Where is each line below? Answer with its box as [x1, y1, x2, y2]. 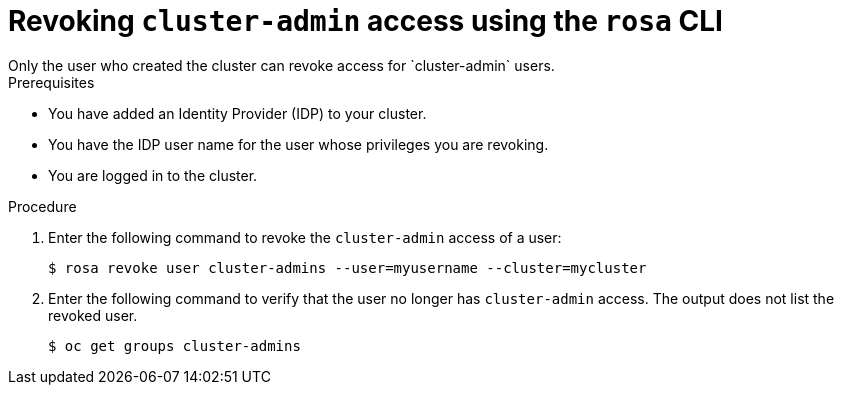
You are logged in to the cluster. [48, 166, 258, 184]
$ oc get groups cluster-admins [48, 337, 301, 354]
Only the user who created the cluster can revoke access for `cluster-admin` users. [8, 56, 555, 74]
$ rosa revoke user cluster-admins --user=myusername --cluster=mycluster [48, 259, 647, 276]
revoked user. [48, 306, 138, 324]
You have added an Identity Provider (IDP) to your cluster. [48, 104, 427, 122]
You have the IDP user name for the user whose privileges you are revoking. [48, 135, 549, 153]
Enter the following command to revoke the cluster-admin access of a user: [48, 228, 562, 246]
